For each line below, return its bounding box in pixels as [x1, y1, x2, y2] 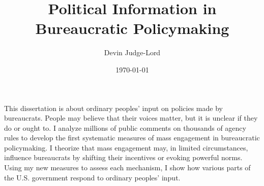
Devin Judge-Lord [104, 47, 161, 58]
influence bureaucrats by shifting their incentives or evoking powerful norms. [4, 152, 243, 163]
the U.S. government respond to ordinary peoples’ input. [4, 172, 181, 182]
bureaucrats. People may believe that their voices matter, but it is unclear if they [4, 113, 258, 123]
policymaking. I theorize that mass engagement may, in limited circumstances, [4, 142, 248, 153]
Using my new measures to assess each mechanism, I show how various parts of [4, 162, 251, 173]
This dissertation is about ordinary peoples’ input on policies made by [4, 102, 223, 113]
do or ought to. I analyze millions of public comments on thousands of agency [4, 122, 246, 133]
